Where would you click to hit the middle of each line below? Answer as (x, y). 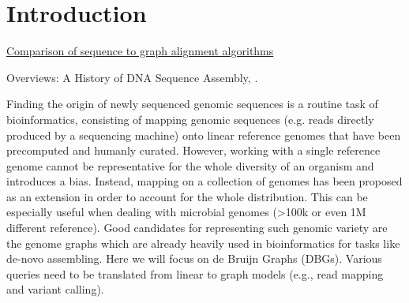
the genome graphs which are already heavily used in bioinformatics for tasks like (203, 243)
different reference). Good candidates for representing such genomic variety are (197, 228)
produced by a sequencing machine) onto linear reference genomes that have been (204, 135)
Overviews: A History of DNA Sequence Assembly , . (132, 77)
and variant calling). (55, 289)
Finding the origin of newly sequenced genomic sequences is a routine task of (192, 104)
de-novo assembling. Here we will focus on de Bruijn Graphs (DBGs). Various (194, 258)
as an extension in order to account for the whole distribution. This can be (187, 196)
